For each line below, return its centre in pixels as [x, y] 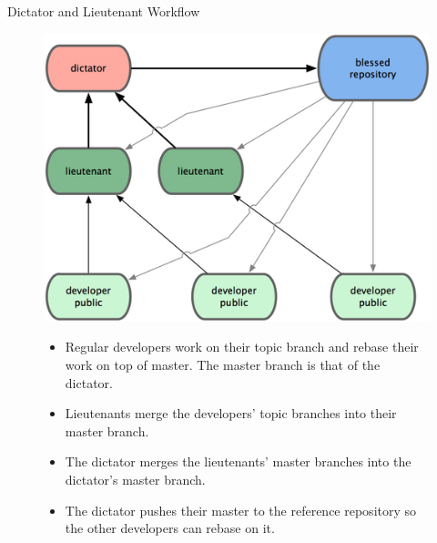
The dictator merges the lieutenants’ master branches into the [238, 461]
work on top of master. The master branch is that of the [223, 365]
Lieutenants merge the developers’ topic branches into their [231, 413]
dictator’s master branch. [135, 480]
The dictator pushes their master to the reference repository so [241, 510]
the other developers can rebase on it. [170, 528]
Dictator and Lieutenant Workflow [104, 11]
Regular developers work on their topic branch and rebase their [242, 347]
